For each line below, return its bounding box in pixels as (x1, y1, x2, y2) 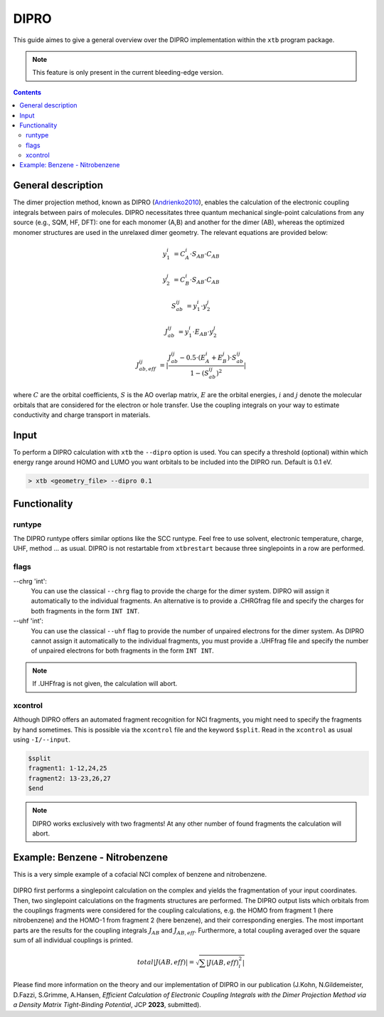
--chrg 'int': (13, 576, 48, 585)
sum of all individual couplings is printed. (13, 936, 133, 944)
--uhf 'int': (13, 616, 44, 626)
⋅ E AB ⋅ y (192, 327, 214, 337)
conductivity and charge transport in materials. (13, 411, 151, 419)
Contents (13, 88, 42, 96)
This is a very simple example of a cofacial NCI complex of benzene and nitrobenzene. (13, 870, 267, 878)
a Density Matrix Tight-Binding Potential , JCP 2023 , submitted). (13, 1001, 202, 1009)
